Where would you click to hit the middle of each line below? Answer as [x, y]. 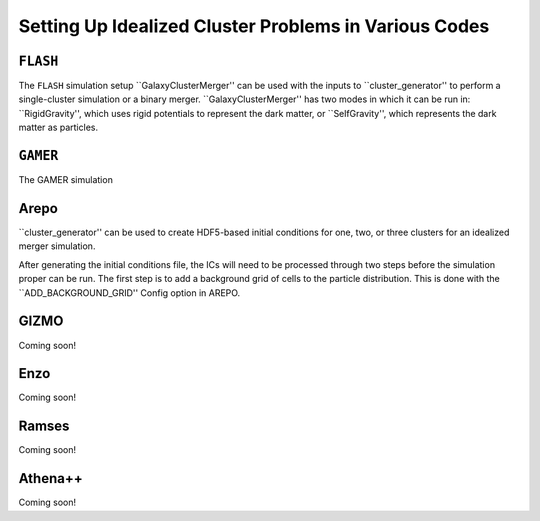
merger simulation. [57, 246]
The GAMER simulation [66, 180]
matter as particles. [58, 127]
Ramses [44, 426]
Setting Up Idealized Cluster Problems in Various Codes [254, 26]
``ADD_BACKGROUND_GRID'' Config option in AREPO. [129, 292]
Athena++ [51, 478]
